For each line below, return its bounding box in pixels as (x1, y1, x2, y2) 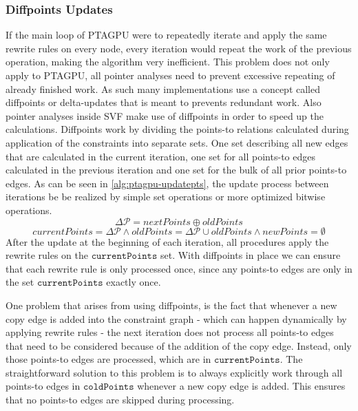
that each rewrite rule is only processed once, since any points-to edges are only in (6, 261, 352, 275)
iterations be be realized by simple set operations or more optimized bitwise (6, 189, 326, 204)
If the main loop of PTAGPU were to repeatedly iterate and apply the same (6, 28, 327, 42)
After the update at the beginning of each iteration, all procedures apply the (6, 234, 329, 249)
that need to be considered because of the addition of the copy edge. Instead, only (6, 338, 352, 352)
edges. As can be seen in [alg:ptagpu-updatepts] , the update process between (6, 176, 329, 190)
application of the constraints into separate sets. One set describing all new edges (6, 135, 348, 149)
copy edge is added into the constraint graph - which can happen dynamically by (6, 311, 347, 326)
